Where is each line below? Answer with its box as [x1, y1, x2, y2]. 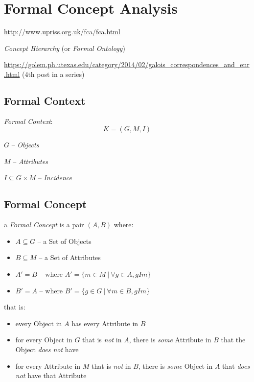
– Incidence [38, 172, 72, 183]
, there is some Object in [138, 360, 213, 371]
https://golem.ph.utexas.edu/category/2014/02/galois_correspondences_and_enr [4, 59, 250, 70]
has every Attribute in [71, 318, 139, 328]
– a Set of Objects [37, 236, 92, 246]
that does [222, 360, 250, 371]
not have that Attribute [15, 370, 87, 381]
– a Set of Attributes [39, 252, 101, 263]
